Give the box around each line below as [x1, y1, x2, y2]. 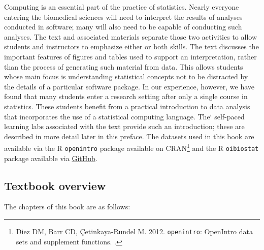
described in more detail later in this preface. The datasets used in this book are [4, 131, 254, 141]
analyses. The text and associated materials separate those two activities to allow [4, 31, 257, 42]
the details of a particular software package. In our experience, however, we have [4, 81, 255, 91]
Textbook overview [4, 177, 106, 193]
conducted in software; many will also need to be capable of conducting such [4, 21, 242, 32]
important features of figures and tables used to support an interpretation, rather [4, 51, 257, 61]
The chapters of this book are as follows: [4, 201, 130, 212]
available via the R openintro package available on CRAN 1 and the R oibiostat [4, 141, 259, 153]
